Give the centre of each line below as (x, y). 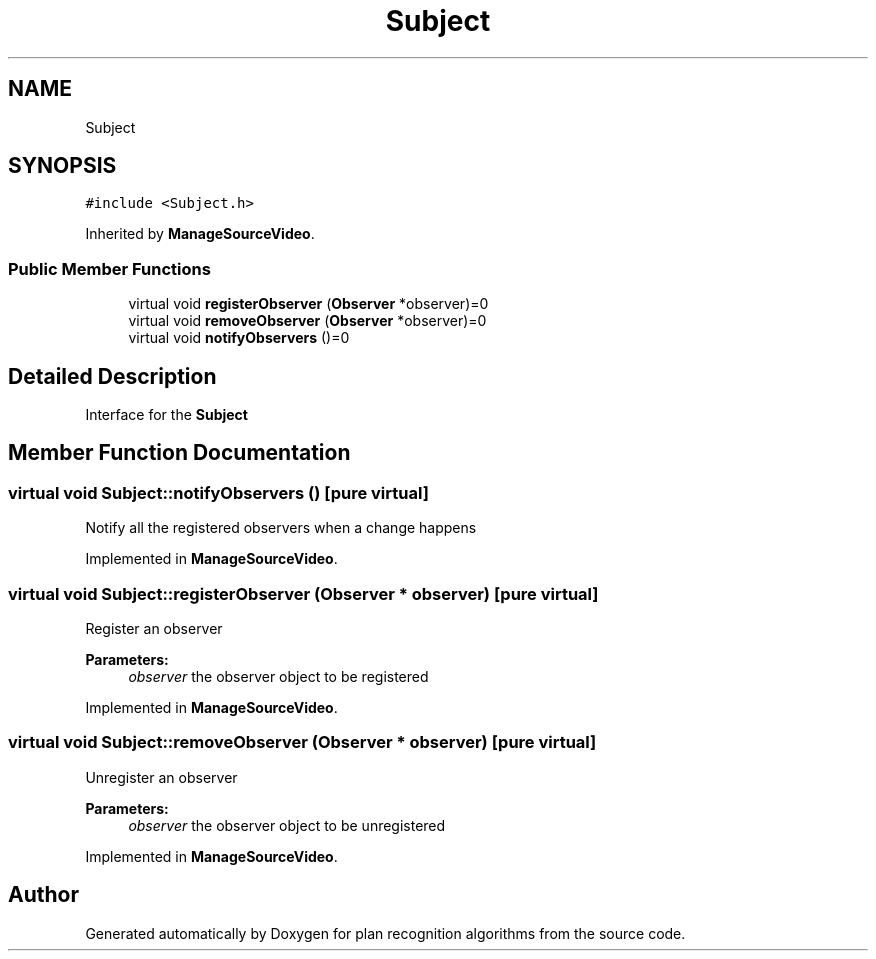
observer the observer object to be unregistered (287, 825)
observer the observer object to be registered (278, 676)
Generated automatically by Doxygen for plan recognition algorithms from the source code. (385, 933)
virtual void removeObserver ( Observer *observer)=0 (307, 321)
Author (43, 895)
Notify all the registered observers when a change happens (281, 528)
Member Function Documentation (179, 453)
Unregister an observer (161, 777)
